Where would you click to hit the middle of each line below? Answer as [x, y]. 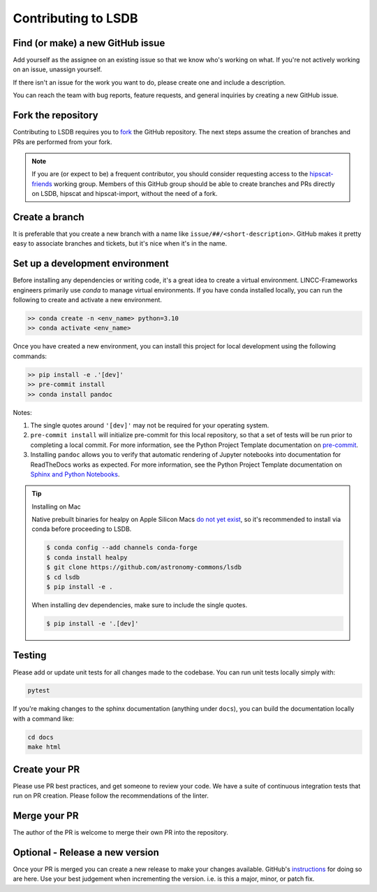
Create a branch [49, 217]
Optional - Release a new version [86, 852]
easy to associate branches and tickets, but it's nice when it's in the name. [120, 243]
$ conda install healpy [87, 557]
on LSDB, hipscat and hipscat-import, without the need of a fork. [125, 194]
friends [42, 184]
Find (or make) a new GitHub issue [89, 43]
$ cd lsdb [63, 577]
